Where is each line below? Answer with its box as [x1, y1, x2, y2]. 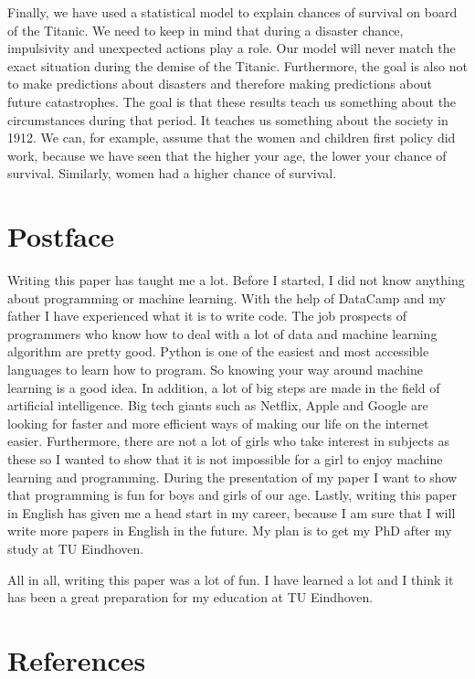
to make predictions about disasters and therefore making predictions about [7, 74, 432, 93]
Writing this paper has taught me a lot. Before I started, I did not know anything [7, 271, 465, 290]
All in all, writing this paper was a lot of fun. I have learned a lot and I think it [7, 569, 454, 589]
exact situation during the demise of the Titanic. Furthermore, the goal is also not [7, 56, 468, 75]
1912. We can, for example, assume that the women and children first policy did [7, 128, 456, 147]
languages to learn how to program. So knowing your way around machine [7, 360, 423, 379]
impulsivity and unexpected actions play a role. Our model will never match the [7, 38, 456, 58]
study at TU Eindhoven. [7, 538, 144, 557]
